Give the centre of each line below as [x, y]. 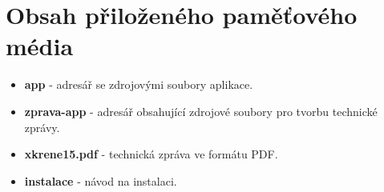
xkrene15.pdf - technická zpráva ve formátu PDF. [151, 154]
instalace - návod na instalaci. [101, 180]
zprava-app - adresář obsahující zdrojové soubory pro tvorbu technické [201, 111]
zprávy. [42, 127]
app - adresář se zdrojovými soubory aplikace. [139, 84]
